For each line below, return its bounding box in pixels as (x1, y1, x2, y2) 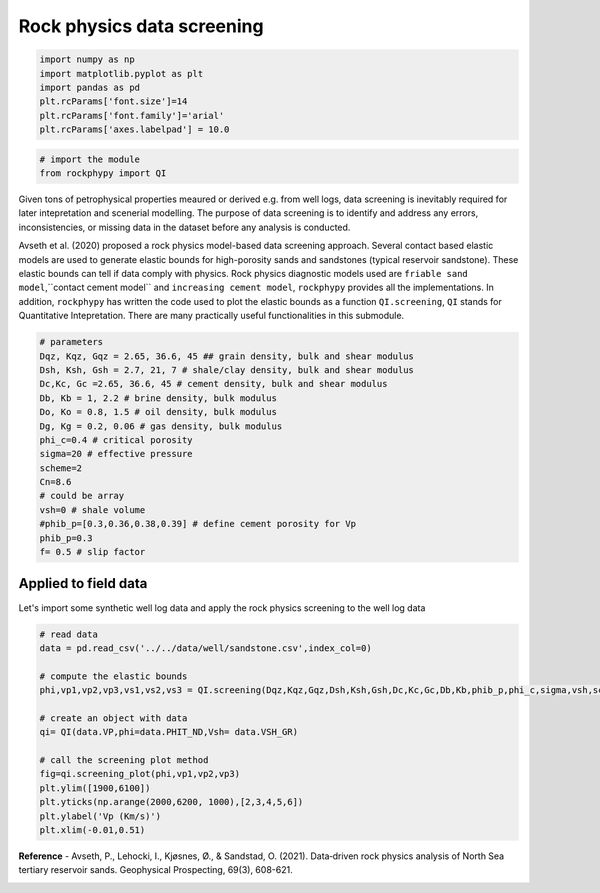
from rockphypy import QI (39, 168, 167, 179)
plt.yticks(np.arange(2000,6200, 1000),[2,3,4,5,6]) (39, 796, 304, 808)
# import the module (39, 153, 140, 165)
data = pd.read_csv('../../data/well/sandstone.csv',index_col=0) (39, 642, 372, 654)
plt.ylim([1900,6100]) (39, 782, 151, 794)
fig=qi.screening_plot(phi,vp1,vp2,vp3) (39, 768, 240, 780)
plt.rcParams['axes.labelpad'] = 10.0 (39, 124, 230, 135)
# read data (39, 628, 99, 640)
